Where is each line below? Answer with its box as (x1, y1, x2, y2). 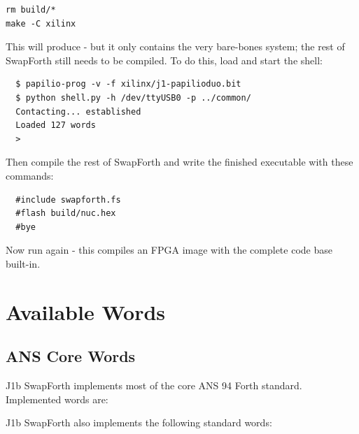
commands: (6, 168, 54, 182)
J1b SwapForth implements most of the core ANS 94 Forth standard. (6, 378, 302, 393)
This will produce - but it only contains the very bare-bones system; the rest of (6, 39, 345, 54)
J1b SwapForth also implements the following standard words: (6, 415, 272, 430)
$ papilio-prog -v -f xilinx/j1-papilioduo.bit (15, 79, 241, 89)
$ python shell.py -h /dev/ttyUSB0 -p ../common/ (15, 92, 251, 103)
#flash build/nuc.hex (15, 208, 116, 219)
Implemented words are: (6, 391, 108, 406)
